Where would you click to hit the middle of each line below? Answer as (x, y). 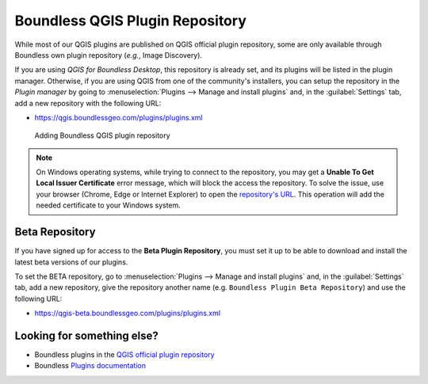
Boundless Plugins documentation (90, 366)
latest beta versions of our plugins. (71, 262)
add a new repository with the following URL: (88, 103)
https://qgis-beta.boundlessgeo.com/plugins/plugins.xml (128, 314)
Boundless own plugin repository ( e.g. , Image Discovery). (108, 55)
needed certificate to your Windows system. (109, 205)
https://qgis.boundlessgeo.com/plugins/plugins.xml (118, 117)
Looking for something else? (86, 335)
